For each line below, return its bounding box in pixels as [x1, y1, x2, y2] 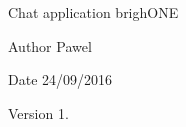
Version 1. [8, 102, 69, 123]
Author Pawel [8, 35, 92, 56]
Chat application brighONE [8, 2, 179, 22]
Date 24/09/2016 [8, 69, 113, 90]
